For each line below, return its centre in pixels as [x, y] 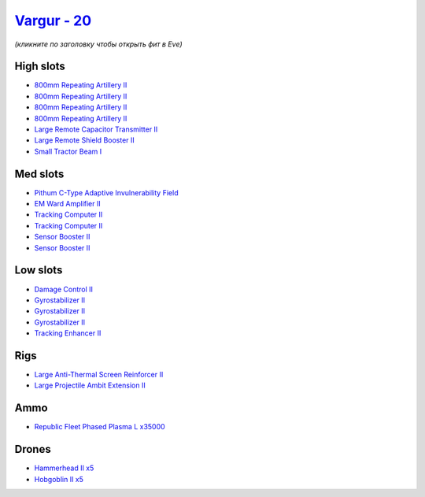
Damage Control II [64, 289]
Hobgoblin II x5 [59, 479]
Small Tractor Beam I [68, 151]
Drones [33, 449]
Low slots [39, 271]
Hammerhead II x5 [64, 468]
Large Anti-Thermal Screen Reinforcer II [99, 375]
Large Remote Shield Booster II [85, 140]
